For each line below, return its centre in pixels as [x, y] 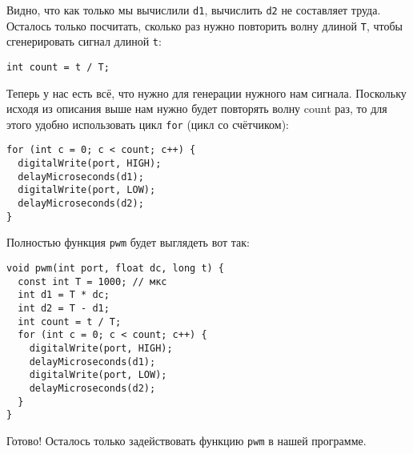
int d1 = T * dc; [64, 295]
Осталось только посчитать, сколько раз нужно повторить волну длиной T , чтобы [205, 25]
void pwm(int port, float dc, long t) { [116, 269]
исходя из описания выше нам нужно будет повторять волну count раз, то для [197, 108]
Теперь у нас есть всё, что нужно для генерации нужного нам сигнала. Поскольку [206, 92]
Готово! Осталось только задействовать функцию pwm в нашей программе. [186, 440]
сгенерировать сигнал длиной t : [84, 41]
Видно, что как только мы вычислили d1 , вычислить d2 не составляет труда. [194, 10]
